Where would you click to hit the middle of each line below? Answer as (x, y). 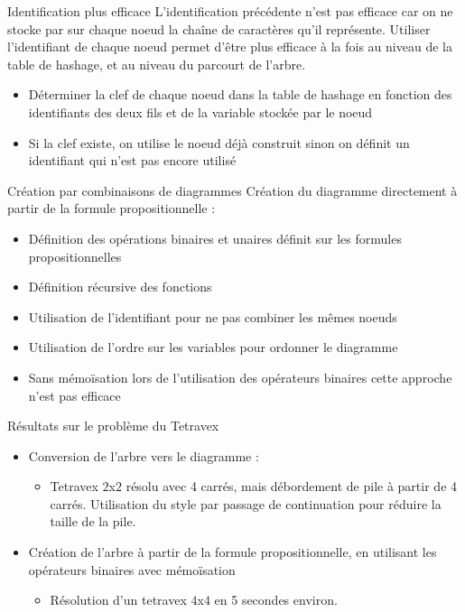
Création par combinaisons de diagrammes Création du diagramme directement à (232, 190)
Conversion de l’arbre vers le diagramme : (144, 455)
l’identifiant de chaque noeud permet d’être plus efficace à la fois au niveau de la (230, 46)
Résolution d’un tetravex (118, 600)
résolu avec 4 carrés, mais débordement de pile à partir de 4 (292, 486)
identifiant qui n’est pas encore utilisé (132, 160)
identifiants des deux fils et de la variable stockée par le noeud (200, 111)
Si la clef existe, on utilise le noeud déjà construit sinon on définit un (219, 142)
